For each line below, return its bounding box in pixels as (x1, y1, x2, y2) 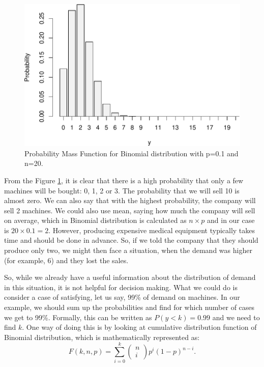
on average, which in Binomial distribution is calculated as (4, 215, 187, 225)
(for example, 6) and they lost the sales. (4, 255, 129, 265)
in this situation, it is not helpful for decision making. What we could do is (4, 281, 238, 292)
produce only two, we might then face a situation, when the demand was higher (4, 245, 252, 256)
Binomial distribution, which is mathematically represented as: (4, 331, 200, 342)
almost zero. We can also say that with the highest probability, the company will (4, 195, 256, 206)
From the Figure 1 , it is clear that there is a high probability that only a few (4, 175, 244, 185)
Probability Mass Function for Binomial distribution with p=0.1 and (24, 148, 239, 158)
